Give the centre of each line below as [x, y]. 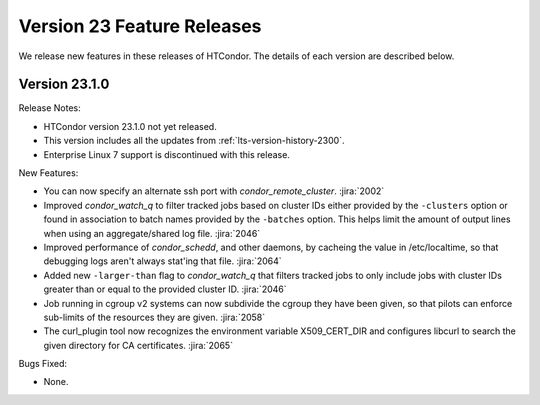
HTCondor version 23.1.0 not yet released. [130, 126]
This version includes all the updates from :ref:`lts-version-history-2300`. [194, 141]
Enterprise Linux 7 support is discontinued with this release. [166, 154]
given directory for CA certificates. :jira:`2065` [138, 345]
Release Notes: [49, 108]
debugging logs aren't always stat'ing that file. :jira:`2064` [162, 261]
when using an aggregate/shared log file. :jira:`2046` [152, 233]
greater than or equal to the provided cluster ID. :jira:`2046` [165, 289]
